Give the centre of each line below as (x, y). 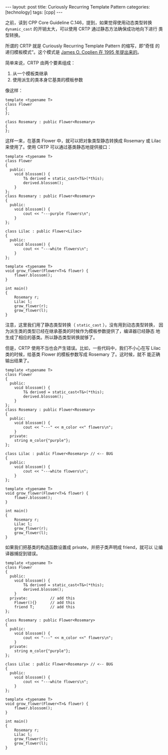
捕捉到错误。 (27, 553)
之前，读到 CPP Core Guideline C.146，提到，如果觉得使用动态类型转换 (79, 23)
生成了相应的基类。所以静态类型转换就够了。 (51, 337)
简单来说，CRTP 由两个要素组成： (40, 63)
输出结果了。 (18, 361)
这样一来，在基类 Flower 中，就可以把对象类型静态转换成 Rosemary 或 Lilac (83, 141)
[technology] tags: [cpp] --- (34, 12)
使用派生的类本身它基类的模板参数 (48, 80)
